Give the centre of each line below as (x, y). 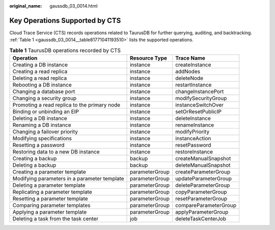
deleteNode (189, 78)
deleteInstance (193, 118)
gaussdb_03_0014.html (74, 6)
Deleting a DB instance (40, 118)
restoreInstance (194, 152)
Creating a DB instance (40, 65)
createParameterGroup (203, 172)
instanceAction (193, 139)
